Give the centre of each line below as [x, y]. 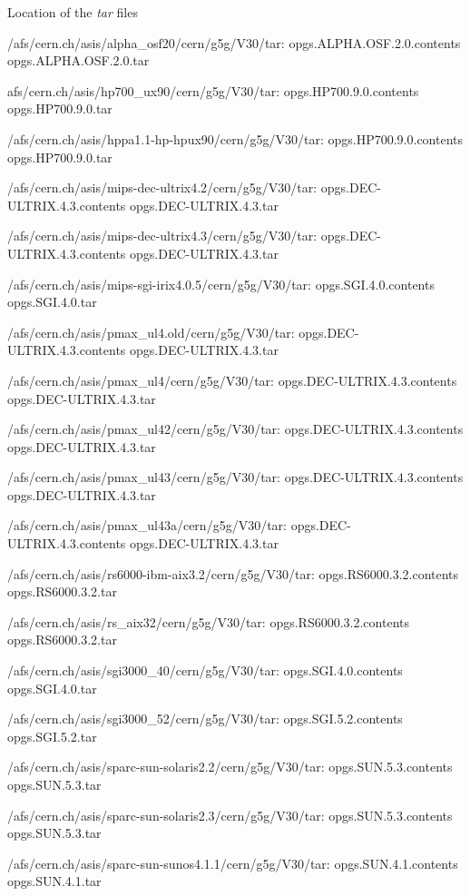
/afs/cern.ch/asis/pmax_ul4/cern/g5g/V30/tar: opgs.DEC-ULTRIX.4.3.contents [232, 380]
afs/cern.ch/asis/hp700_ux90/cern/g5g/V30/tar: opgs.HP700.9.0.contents [213, 90]
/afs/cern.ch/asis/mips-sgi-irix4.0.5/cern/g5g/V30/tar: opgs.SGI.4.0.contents [221, 284]
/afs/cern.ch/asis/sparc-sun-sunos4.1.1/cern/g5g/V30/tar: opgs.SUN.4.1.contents [233, 863]
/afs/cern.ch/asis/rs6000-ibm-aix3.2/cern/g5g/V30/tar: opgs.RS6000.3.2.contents [233, 573]
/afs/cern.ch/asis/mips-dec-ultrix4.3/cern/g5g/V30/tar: [162, 236]
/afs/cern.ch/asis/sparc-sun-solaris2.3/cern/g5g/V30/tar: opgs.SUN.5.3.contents [230, 815]
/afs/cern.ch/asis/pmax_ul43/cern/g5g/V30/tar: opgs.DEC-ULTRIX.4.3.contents [235, 477]
